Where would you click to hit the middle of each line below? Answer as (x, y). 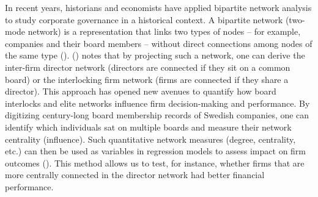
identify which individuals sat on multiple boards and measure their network (148, 127)
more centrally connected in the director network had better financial (135, 175)
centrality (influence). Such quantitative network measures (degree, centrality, (150, 139)
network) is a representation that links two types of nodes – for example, (164, 31)
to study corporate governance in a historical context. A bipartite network (144, 19)
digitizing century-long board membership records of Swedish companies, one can (157, 115)
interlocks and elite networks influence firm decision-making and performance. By (157, 103)
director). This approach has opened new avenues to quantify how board (141, 91)
